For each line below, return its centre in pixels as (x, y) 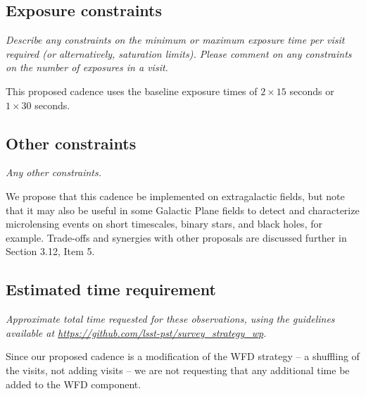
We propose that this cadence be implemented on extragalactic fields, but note (175, 196)
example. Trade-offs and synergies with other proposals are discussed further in (176, 237)
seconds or (312, 91)
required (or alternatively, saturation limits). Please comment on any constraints (179, 53)
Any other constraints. (53, 172)
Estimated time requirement (111, 289)
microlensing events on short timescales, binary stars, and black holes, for (164, 224)
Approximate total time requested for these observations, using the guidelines (170, 319)
